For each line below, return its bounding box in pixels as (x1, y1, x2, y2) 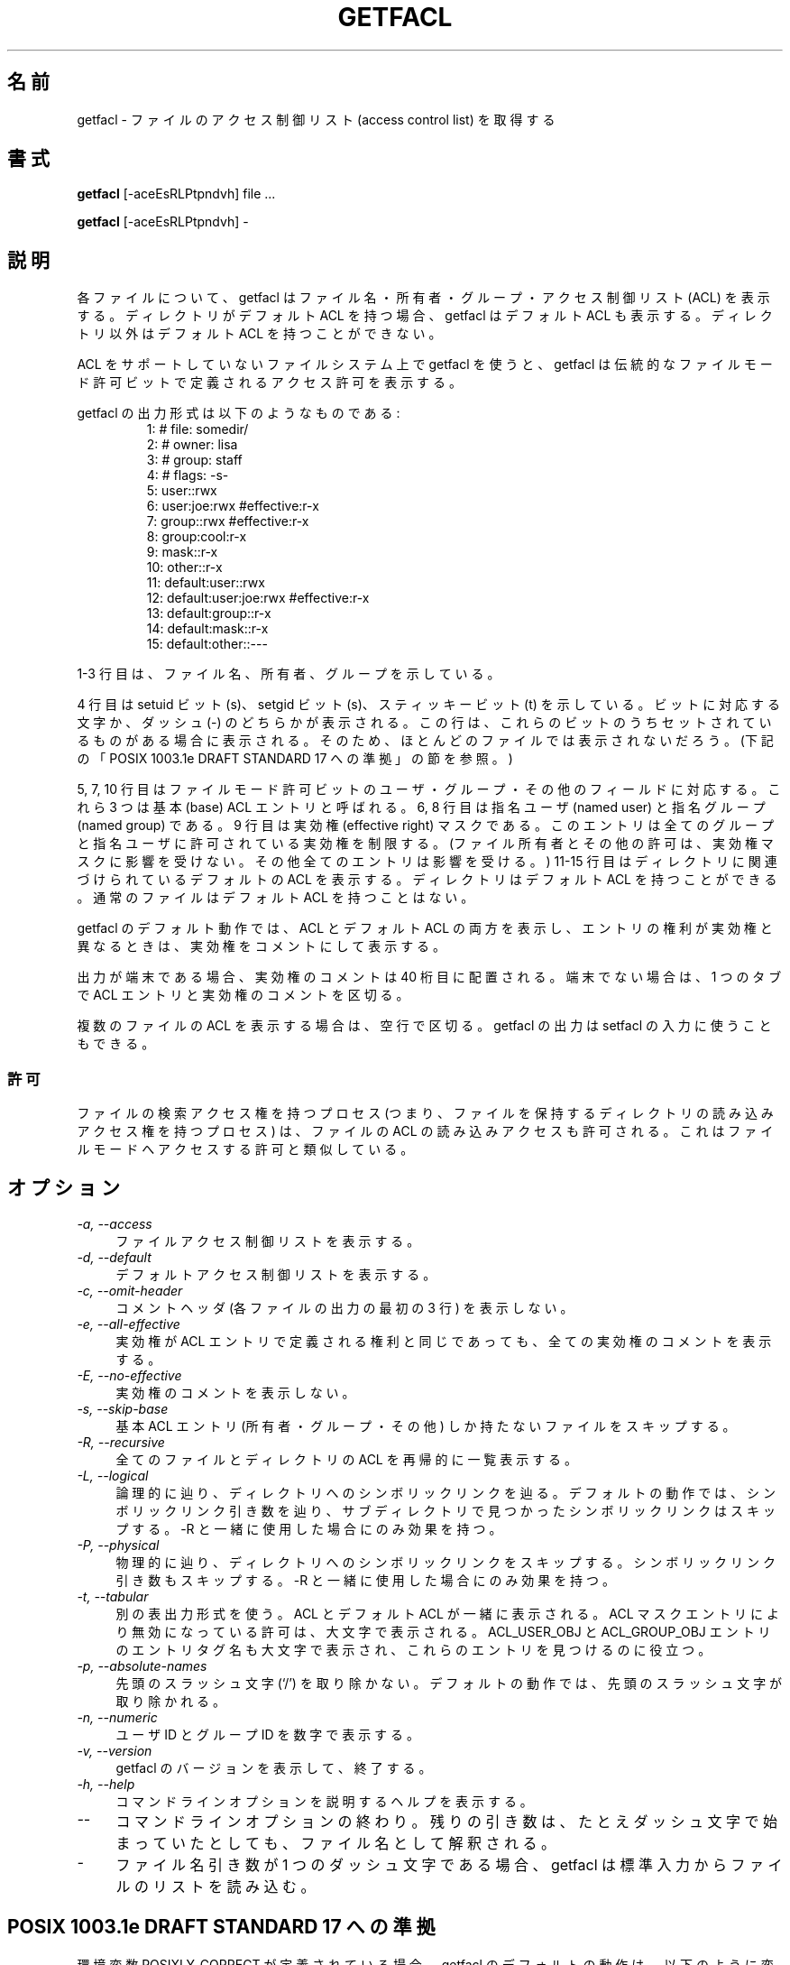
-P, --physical (77, 1536, 160, 1553)
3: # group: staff (146, 452, 243, 468)
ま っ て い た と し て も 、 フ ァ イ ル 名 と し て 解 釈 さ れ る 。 (115, 1833, 556, 1852)
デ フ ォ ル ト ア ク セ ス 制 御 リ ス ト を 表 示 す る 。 (115, 1266, 436, 1282)
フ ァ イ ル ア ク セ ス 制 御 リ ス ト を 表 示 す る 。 (115, 1232, 420, 1249)
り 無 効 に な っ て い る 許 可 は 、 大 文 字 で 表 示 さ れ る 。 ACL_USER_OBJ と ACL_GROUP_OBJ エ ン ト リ (115, 1623, 771, 1639)
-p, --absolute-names (77, 1657, 207, 1674)
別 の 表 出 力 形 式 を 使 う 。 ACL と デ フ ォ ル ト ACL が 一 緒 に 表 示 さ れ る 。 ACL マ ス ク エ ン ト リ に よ (115, 1605, 779, 1621)
